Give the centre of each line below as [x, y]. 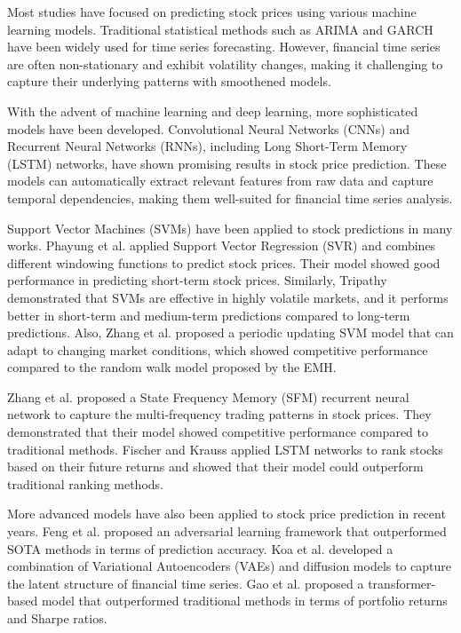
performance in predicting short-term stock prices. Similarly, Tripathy [197, 280]
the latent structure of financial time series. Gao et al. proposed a [186, 583]
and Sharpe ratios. [57, 618]
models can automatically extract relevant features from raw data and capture [220, 181]
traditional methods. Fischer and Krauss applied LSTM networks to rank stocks [225, 449]
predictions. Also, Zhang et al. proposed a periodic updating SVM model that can [230, 332]
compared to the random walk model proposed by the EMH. [172, 367]
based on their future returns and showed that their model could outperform [215, 467]
